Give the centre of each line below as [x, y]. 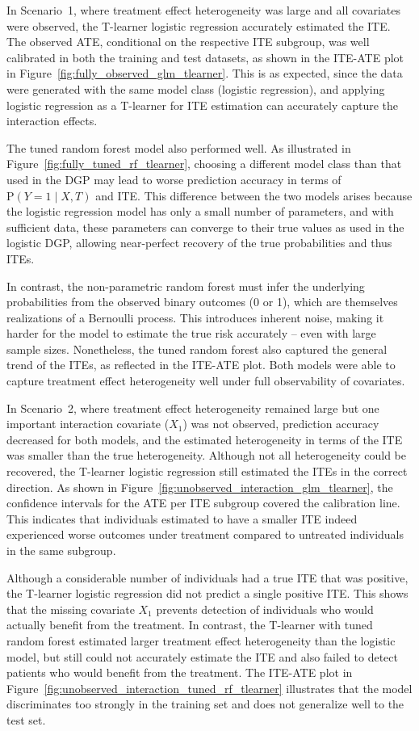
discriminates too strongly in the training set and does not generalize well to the [205, 704]
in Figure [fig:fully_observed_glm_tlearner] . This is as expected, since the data [205, 73]
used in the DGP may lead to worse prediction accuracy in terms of [174, 179]
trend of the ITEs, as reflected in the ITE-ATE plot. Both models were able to [201, 365]
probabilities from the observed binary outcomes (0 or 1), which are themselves [202, 302]
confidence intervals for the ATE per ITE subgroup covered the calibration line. [203, 503]
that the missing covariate [71, 609]
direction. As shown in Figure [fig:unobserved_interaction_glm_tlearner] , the [200, 487]
